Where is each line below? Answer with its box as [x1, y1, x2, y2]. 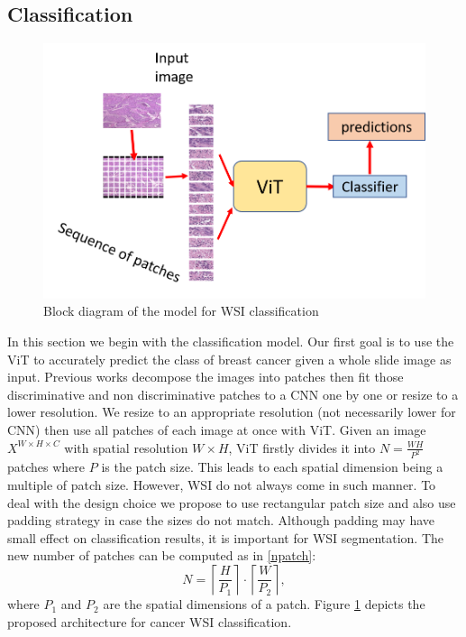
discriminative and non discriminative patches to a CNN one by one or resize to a [7, 384, 459, 403]
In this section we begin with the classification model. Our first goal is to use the [7, 332, 454, 351]
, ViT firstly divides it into [228, 438, 376, 457]
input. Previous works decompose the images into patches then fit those [7, 367, 404, 386]
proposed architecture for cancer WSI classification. [7, 612, 292, 631]
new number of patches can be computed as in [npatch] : [7, 546, 316, 565]
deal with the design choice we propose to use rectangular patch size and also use [7, 493, 456, 512]
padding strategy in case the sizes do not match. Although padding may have [7, 511, 435, 530]
